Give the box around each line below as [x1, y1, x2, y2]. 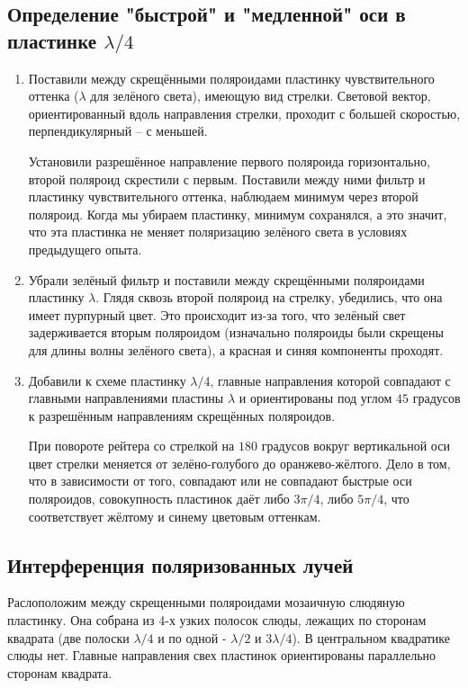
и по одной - [157, 628, 227, 647]
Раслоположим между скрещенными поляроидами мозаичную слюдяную [7, 593, 405, 612]
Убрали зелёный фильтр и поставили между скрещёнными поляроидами [28, 270, 425, 289]
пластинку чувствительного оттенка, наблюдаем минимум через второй [28, 187, 418, 206]
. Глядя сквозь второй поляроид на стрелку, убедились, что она [95, 288, 443, 307]
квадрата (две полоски [7, 628, 130, 647]
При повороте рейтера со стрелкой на [28, 436, 235, 455]
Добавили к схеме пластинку [28, 371, 186, 389]
